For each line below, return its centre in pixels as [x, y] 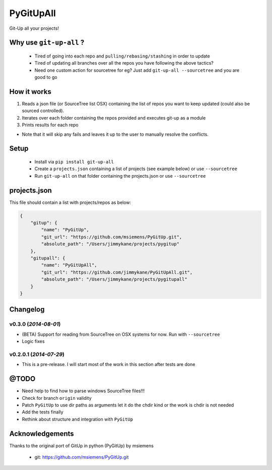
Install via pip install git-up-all [74, 162]
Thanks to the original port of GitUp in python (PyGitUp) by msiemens [81, 446]
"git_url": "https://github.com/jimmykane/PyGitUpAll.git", [117, 272]
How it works [30, 92]
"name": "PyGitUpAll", [69, 265]
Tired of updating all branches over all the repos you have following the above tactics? [124, 63]
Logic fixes [33, 341]
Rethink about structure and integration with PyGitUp [78, 419]
